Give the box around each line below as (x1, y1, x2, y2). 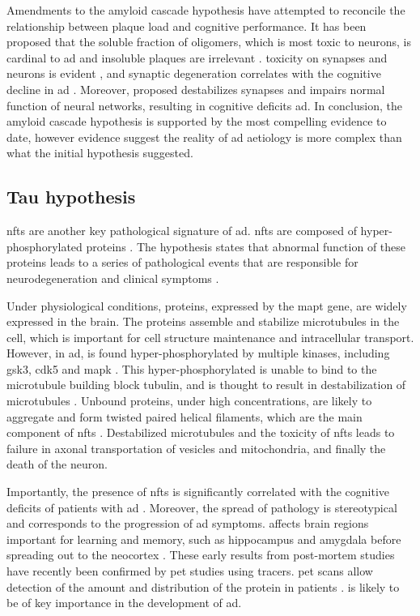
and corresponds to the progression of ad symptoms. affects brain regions (6, 515, 369, 532)
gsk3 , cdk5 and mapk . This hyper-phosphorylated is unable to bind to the (6, 360, 377, 377)
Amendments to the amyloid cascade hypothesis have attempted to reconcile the (6, 2, 405, 18)
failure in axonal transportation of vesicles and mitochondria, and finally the (6, 439, 386, 456)
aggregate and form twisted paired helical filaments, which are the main (6, 408, 363, 425)
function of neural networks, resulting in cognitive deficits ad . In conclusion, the (6, 96, 402, 113)
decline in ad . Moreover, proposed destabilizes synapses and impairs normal (6, 80, 385, 97)
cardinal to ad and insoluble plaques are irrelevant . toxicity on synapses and (6, 49, 388, 66)
